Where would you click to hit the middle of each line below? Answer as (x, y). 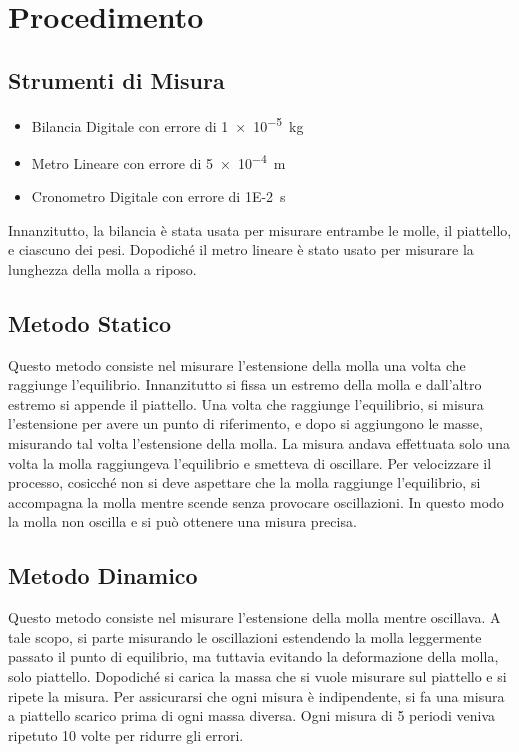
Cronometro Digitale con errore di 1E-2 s (158, 196)
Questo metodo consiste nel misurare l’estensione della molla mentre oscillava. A (254, 617)
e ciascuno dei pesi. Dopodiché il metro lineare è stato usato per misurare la (241, 249)
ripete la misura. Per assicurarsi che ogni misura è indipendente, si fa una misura (256, 695)
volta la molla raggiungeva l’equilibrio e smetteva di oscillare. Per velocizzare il (250, 462)
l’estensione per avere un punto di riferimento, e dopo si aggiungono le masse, (245, 423)
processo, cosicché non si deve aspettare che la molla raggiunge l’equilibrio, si (244, 482)
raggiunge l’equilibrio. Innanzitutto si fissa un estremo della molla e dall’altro (245, 384)
